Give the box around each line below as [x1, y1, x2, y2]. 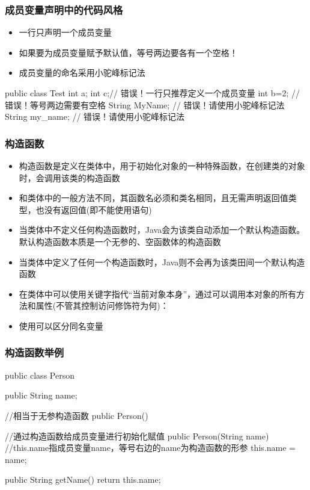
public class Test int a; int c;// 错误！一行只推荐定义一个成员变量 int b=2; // [5, 87, 300, 99]
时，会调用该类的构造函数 [19, 171, 120, 184]
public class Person [5, 368, 74, 381]
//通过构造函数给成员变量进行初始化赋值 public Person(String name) [5, 429, 269, 442]
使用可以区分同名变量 [19, 319, 103, 332]
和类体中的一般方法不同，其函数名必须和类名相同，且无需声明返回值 [19, 191, 288, 204]
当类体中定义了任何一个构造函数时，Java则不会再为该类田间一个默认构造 [19, 255, 305, 268]
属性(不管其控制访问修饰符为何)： [35, 299, 169, 312]
